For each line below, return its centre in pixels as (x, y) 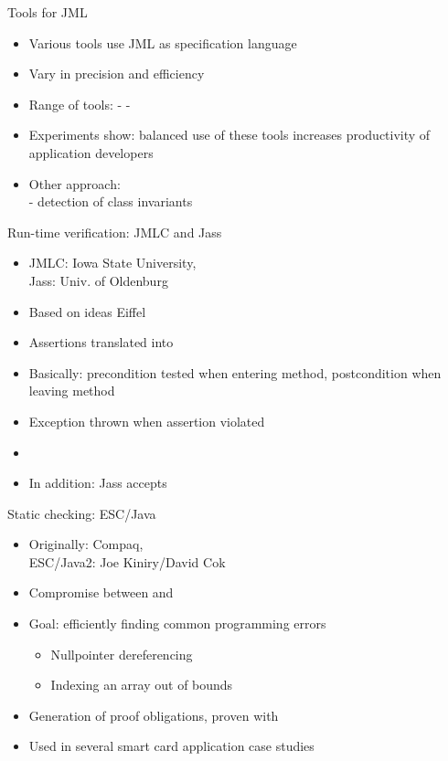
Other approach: (75, 183)
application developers (91, 152)
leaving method (72, 391)
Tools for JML (48, 12)
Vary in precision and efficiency (117, 74)
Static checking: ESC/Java (82, 513)
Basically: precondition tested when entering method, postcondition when (235, 372)
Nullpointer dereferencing (122, 654)
